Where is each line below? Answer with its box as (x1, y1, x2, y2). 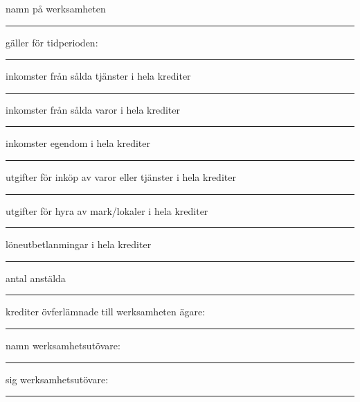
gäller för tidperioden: (6, 35, 98, 49)
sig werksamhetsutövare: (6, 372, 109, 386)
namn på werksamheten (6, 1, 106, 15)
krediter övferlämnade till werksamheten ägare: (6, 304, 206, 319)
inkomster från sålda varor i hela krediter (6, 102, 181, 116)
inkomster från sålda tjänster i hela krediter (6, 69, 191, 83)
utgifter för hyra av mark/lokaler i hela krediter (6, 203, 208, 218)
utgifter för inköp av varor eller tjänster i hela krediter (6, 169, 236, 184)
